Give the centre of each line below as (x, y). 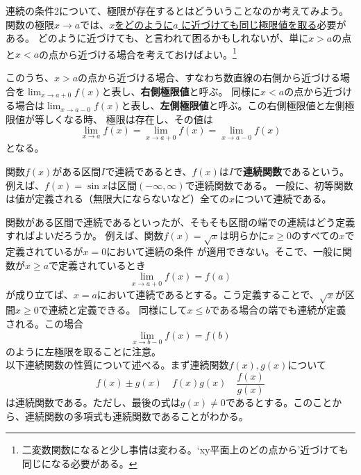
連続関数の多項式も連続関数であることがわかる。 (136, 416)
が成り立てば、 (40, 294)
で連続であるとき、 (149, 171)
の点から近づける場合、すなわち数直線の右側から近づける (209, 78)
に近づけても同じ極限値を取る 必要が (264, 24)
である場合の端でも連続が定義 (278, 310)
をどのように (144, 24)
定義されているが (44, 251)
